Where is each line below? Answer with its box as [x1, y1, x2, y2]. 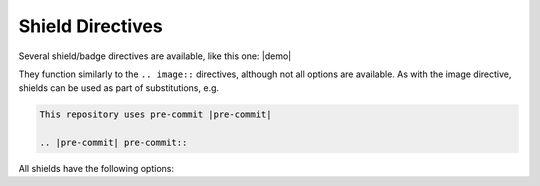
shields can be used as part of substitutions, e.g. [18, 82, 220, 94]
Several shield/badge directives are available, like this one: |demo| [18, 50, 292, 62]
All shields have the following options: [18, 163, 175, 175]
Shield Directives [18, 15, 164, 37]
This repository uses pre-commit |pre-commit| [39, 109, 272, 120]
